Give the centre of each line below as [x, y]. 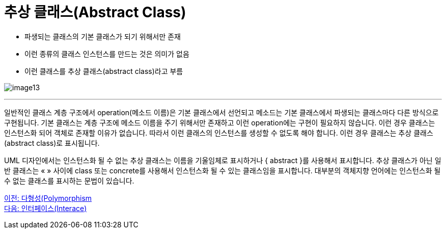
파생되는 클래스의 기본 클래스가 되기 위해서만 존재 [103, 36]
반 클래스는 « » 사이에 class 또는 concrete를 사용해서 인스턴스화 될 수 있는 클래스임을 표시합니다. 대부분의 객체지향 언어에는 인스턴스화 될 [222, 170]
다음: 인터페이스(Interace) [46, 208]
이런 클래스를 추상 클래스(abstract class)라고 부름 [104, 71]
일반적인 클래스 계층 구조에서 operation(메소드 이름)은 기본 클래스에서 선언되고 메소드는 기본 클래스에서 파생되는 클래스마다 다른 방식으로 [221, 112]
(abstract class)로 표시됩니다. [52, 143]
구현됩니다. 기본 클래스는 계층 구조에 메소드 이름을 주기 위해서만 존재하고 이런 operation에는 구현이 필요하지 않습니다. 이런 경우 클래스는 [220, 122]
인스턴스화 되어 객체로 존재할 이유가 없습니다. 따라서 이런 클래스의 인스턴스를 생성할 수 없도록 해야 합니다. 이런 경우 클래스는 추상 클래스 [219, 133]
